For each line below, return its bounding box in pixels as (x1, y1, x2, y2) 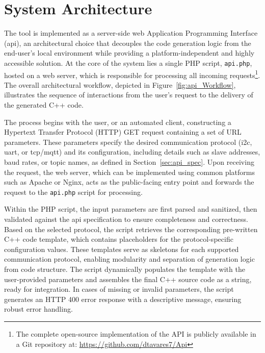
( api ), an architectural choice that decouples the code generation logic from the (4, 37, 251, 48)
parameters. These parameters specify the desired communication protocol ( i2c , (4, 136, 252, 147)
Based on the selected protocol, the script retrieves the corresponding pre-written (4, 223, 258, 234)
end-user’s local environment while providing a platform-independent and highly (4, 47, 255, 58)
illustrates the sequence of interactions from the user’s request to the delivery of (4, 89, 253, 100)
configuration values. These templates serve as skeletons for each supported (4, 243, 239, 254)
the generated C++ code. (4, 99, 84, 110)
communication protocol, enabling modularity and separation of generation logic (4, 254, 255, 264)
